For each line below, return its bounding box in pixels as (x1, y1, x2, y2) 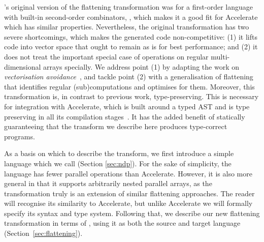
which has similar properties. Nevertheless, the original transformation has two (4, 21, 249, 32)
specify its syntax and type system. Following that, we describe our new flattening (4, 207, 260, 218)
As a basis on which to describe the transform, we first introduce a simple (4, 148, 234, 159)
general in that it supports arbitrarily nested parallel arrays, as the (4, 178, 212, 189)
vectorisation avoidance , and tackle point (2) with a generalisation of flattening (4, 71, 253, 82)
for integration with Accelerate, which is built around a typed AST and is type (4, 101, 250, 111)
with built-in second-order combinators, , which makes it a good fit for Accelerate (4, 11, 258, 22)
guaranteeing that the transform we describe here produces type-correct (4, 121, 227, 132)
